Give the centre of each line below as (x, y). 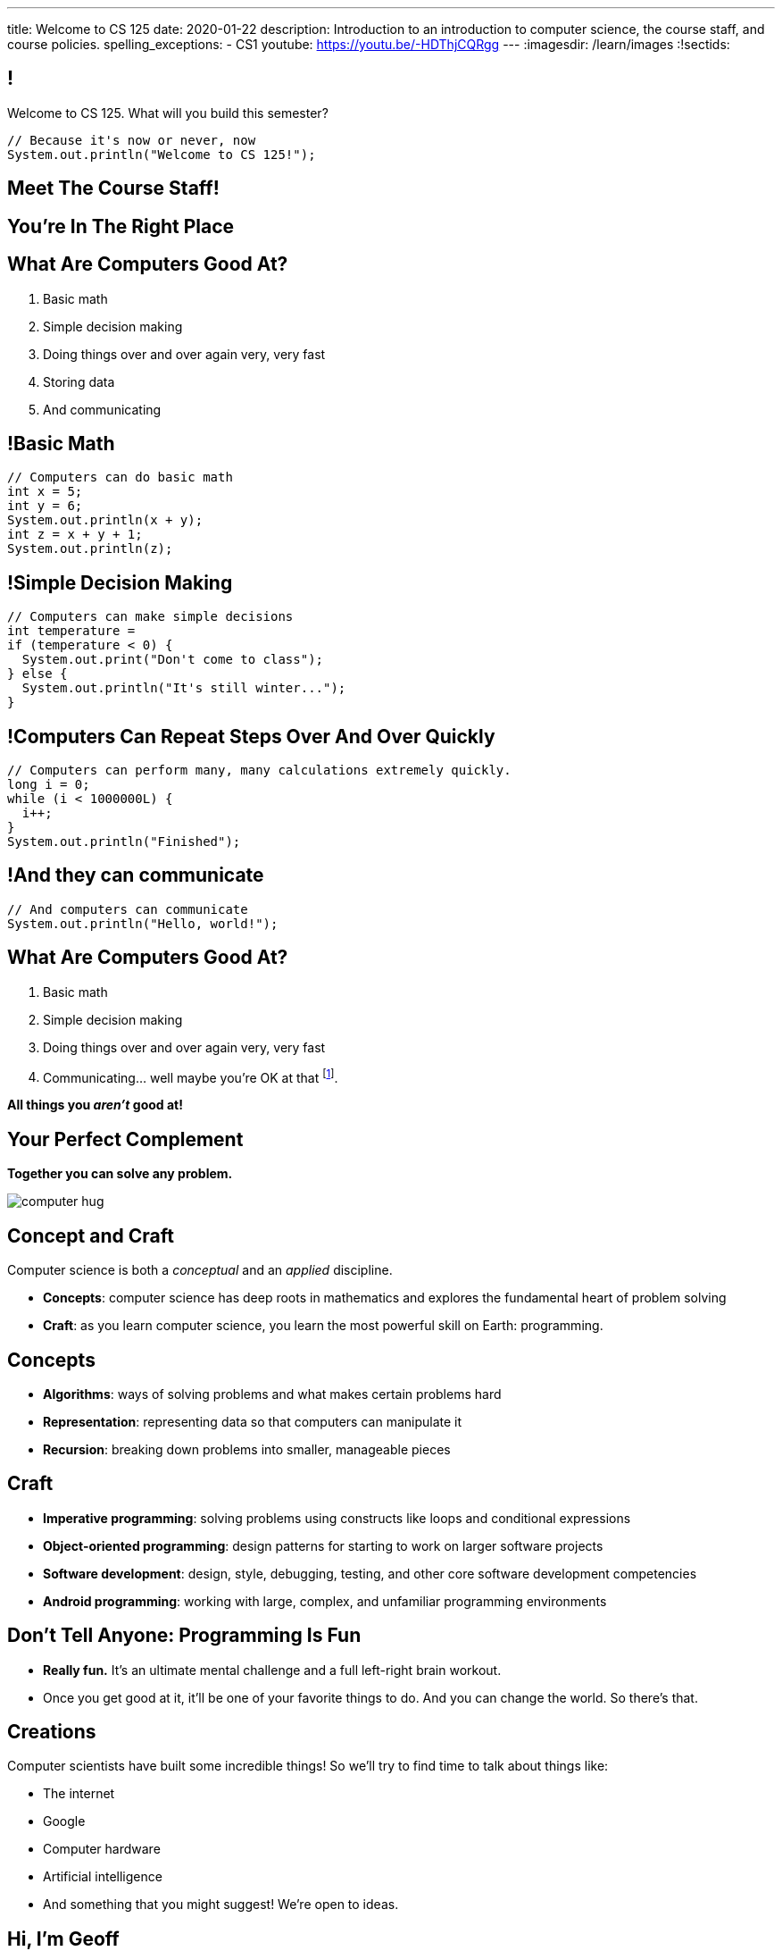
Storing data (79, 381)
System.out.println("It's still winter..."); (184, 688)
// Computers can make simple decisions (150, 617)
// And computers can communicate (128, 909)
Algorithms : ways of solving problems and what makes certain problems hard (272, 1394)
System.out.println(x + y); (105, 520)
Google (64, 1821)
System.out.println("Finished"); (124, 842)
